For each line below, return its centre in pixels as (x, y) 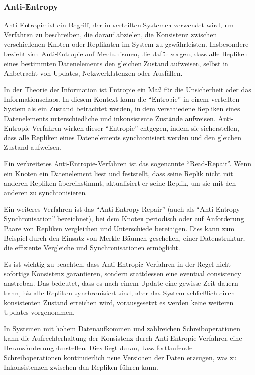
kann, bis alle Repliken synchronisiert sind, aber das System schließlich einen (120, 293)
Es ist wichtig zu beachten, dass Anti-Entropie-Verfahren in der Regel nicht (117, 264)
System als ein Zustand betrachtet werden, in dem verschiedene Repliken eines (122, 108)
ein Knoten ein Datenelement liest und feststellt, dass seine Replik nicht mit (119, 173)
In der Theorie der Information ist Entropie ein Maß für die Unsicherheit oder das (127, 89)
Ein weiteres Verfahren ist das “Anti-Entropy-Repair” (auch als (99, 209)
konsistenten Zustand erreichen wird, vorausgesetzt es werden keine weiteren (119, 302)
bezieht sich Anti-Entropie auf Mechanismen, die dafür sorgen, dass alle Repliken (126, 54)
